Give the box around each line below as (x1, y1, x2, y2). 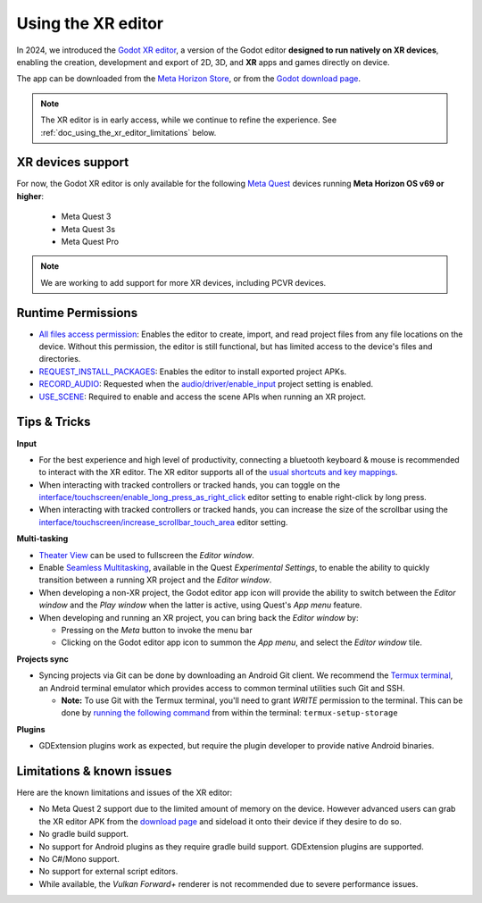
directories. (38, 354, 81, 364)
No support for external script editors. (38, 866, 179, 877)
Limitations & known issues (16, 764, 172, 779)
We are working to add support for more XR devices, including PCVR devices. (40, 277, 327, 288)
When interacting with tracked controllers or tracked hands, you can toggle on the (38, 479, 341, 490)
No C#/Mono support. (38, 853, 120, 864)
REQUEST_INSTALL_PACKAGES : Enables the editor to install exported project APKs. (38, 366, 347, 377)
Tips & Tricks (16, 414, 91, 430)
